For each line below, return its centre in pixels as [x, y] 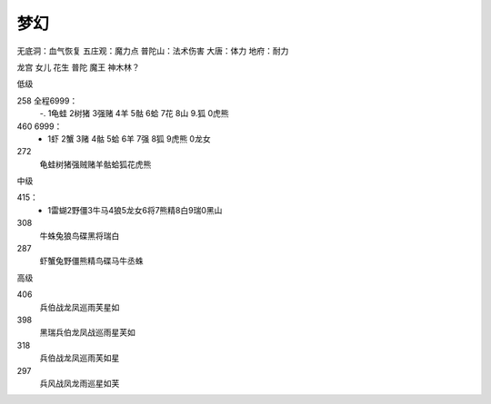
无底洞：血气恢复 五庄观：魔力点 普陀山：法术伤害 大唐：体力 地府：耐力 [153, 51]
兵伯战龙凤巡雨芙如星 [80, 358]
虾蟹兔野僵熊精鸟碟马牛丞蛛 [91, 261]
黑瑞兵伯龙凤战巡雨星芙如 [87, 332]
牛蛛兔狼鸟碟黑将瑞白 [80, 235]
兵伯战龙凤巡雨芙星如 [80, 307]
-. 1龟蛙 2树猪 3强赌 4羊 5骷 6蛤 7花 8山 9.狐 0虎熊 [134, 113]
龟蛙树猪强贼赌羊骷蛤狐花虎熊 [95, 164]
